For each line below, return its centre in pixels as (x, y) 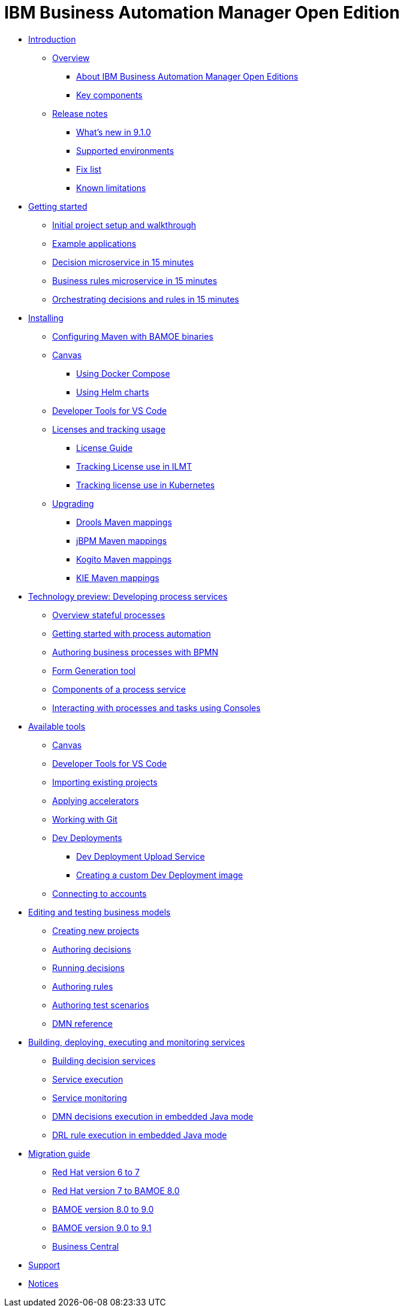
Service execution (88, 1079)
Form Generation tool (94, 670)
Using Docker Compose (123, 373)
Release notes (80, 113)
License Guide (105, 448)
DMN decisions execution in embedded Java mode (153, 1116)
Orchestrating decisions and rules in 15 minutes (146, 299)
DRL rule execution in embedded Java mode (140, 1135)
